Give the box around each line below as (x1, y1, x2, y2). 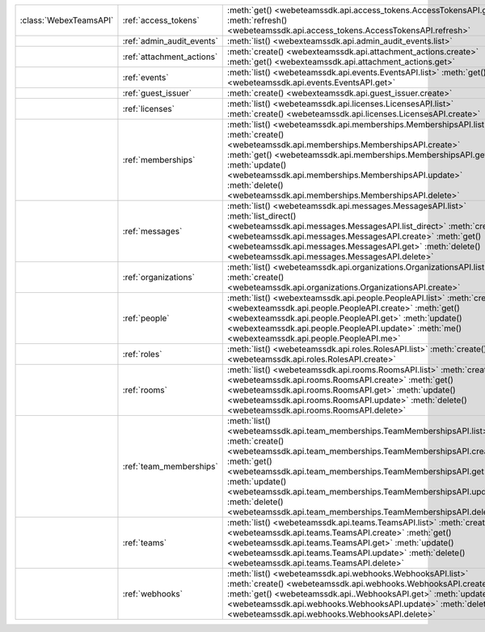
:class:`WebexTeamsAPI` (19, 15, 114, 26)
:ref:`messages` (122, 226, 183, 236)
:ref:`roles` (122, 349, 162, 359)
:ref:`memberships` (122, 155, 196, 165)
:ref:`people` (122, 312, 170, 324)
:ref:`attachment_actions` (122, 51, 218, 62)
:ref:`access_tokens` (122, 15, 200, 26)
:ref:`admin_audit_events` (122, 36, 218, 46)
